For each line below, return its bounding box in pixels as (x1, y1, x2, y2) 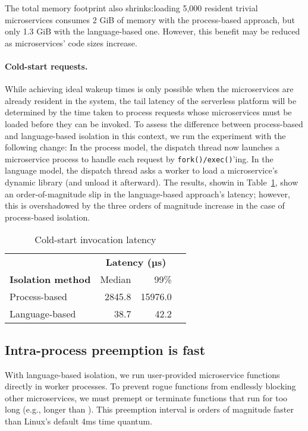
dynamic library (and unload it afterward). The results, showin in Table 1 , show (5, 175, 298, 188)
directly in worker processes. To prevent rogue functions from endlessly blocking (5, 380, 296, 392)
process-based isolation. (5, 210, 90, 223)
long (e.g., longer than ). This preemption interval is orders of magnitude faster (5, 403, 294, 416)
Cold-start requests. (5, 59, 88, 72)
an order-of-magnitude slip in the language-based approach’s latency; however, (5, 187, 290, 200)
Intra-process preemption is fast (5, 340, 206, 358)
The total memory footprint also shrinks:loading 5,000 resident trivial (5, 2, 258, 14)
